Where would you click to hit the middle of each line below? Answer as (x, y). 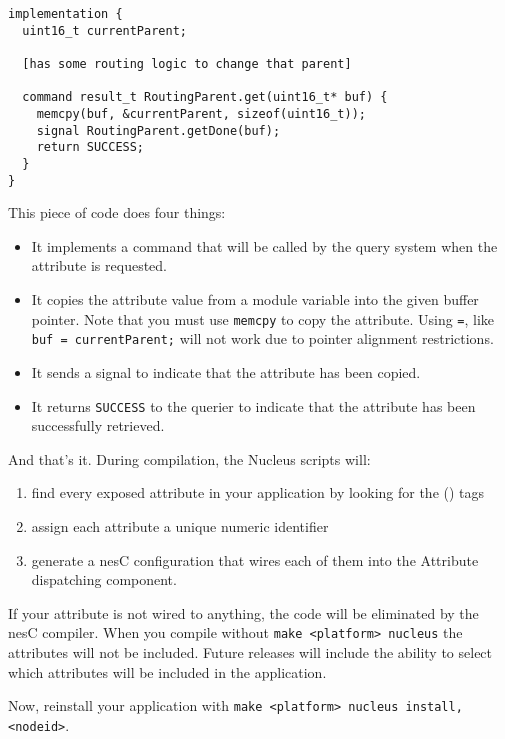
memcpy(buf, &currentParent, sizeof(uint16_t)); (201, 113)
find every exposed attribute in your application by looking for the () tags (258, 492)
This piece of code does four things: (117, 212)
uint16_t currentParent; (104, 30)
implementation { (65, 14)
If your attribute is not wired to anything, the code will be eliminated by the (243, 612)
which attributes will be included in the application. (167, 671)
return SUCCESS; (90, 147)
